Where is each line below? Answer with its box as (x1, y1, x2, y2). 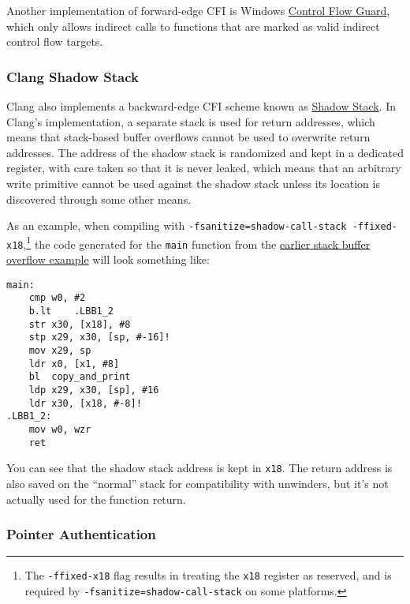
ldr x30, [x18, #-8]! (28, 397, 142, 409)
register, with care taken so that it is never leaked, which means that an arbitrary (6, 159, 401, 176)
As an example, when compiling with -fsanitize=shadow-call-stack (6, 217, 347, 234)
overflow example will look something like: (6, 251, 210, 268)
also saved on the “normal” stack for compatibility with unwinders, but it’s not (6, 475, 389, 491)
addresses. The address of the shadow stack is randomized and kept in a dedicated (6, 144, 404, 160)
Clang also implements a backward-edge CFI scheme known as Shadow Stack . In (6, 98, 397, 114)
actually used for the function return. (6, 490, 186, 507)
